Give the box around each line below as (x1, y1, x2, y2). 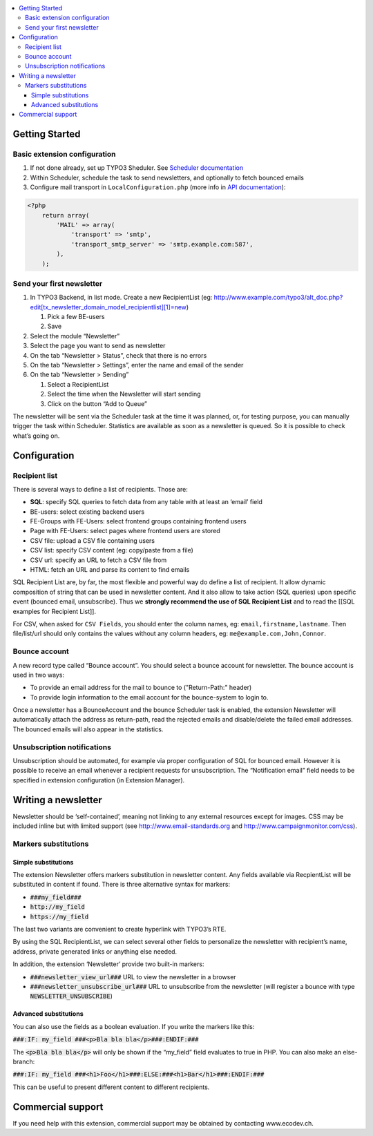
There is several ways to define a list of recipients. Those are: (12, 485, 188, 493)
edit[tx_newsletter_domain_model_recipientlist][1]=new (30, 302, 186, 311)
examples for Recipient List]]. (12, 607, 97, 615)
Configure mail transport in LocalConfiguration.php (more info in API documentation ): (30, 183, 286, 191)
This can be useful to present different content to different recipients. (12, 1083, 210, 1091)
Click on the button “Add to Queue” (47, 399, 148, 407)
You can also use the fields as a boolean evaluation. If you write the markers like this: (12, 1022, 255, 1030)
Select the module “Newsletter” (30, 331, 120, 340)
